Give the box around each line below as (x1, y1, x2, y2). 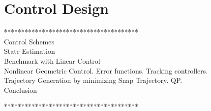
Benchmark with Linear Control (4, 55, 100, 66)
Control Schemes (4, 36, 54, 46)
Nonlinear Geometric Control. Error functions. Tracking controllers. (4, 65, 208, 75)
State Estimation (4, 46, 55, 56)
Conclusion (4, 84, 37, 95)
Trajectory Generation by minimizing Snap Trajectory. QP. (4, 75, 182, 85)
